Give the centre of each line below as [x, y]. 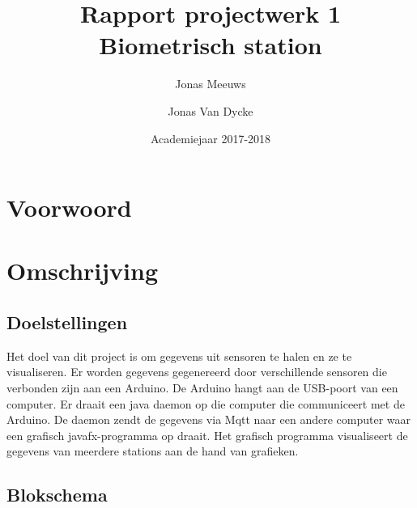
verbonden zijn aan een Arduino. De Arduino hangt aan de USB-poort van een [202, 388]
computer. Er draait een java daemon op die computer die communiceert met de [206, 403]
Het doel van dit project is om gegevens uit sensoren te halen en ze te [179, 356]
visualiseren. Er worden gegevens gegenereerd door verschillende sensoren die [197, 372]
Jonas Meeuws [211, 84]
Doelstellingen [67, 322]
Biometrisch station [211, 45]
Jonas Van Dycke [211, 110]
